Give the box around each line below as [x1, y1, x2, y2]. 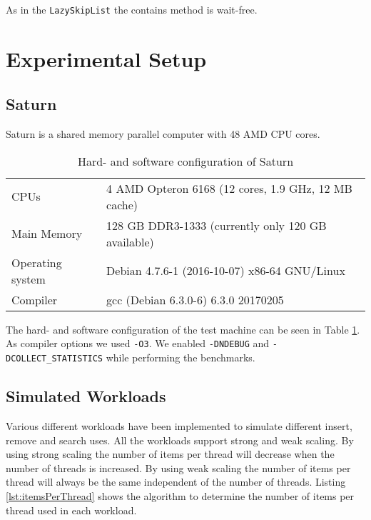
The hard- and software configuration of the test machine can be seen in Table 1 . [6, 321, 360, 336]
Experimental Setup [6, 44, 207, 73]
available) [106, 233, 154, 250]
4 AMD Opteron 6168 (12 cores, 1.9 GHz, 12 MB [106, 179, 352, 196]
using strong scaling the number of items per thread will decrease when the [6, 446, 335, 461]
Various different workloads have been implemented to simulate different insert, [6, 418, 352, 433]
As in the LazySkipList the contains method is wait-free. [6, 2, 258, 16]
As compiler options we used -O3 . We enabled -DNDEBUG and [6, 336, 270, 351]
